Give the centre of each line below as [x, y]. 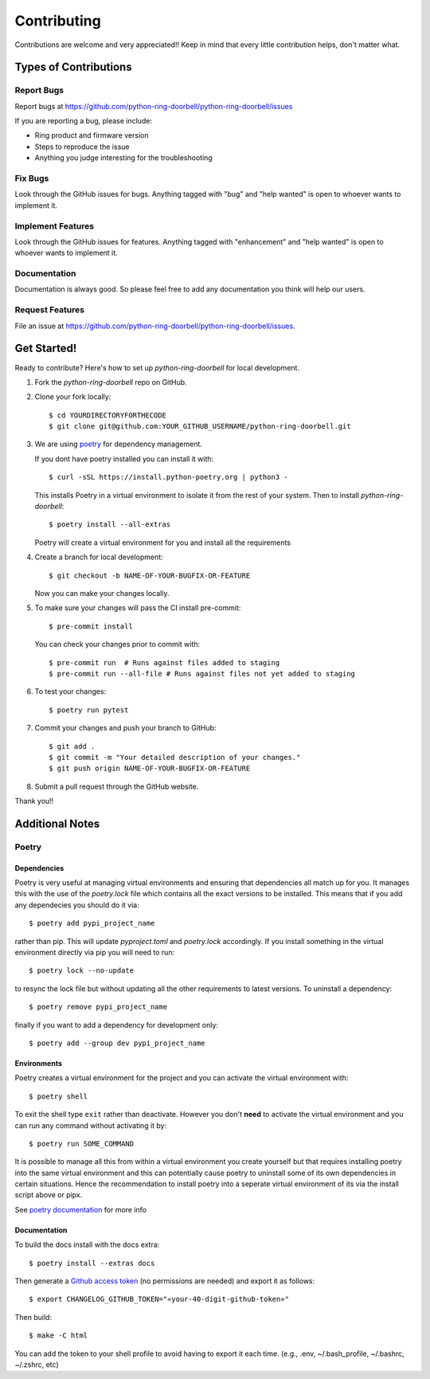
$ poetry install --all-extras [110, 525]
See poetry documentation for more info [81, 1209]
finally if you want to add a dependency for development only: [117, 1024]
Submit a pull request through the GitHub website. [117, 786]
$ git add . [72, 746]
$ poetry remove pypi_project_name [98, 1007]
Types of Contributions [73, 67]
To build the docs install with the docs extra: [87, 1245]
